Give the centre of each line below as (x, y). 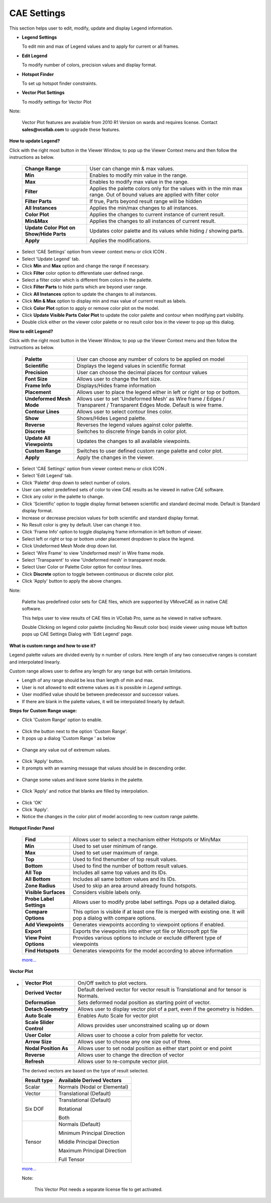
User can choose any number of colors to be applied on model (151, 359)
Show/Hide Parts (45, 234)
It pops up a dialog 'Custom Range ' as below (69, 738)
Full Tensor (72, 1159)
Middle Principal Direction (89, 1142)
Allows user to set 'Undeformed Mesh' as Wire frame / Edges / (151, 398)
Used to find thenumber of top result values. (125, 859)
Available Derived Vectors (90, 1080)
